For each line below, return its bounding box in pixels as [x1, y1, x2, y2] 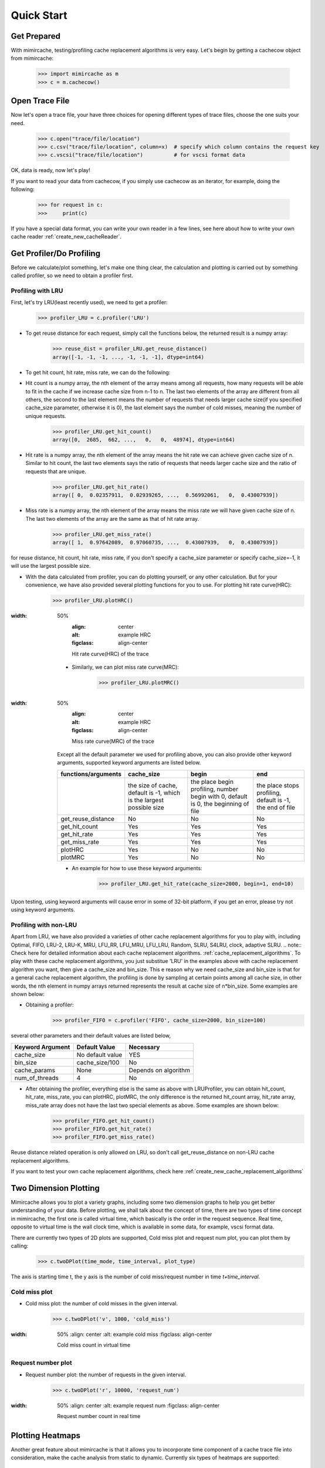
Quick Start [11, 9, 67, 22]
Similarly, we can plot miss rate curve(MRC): [72, 664, 179, 671]
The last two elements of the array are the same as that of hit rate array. [25, 515, 199, 522]
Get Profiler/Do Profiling [11, 248, 101, 258]
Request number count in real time [57, 1412, 141, 1419]
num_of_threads [14, 1073, 59, 1082]
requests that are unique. [25, 467, 86, 475]
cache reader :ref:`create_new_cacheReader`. [11, 233, 122, 240]
